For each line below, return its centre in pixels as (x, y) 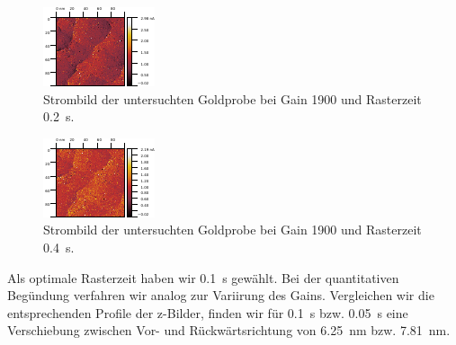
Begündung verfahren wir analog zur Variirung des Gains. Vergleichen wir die (221, 295)
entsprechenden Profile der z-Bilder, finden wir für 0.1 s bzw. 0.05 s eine (208, 312)
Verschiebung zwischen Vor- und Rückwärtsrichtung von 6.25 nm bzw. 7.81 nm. (229, 330)
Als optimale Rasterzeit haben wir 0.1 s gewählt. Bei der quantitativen (203, 277)
